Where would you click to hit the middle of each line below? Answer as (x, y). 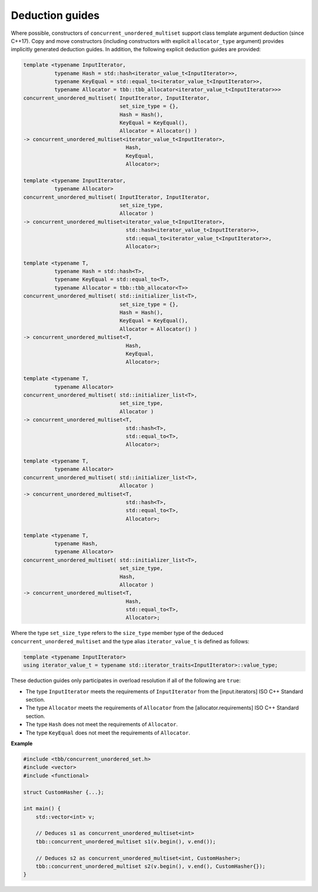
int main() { (42, 809)
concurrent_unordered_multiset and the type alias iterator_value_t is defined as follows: (130, 641)
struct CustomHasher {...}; (64, 792)
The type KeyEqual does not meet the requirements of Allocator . (108, 733)
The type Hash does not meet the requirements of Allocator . (102, 725)
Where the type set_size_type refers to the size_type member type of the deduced (117, 633)
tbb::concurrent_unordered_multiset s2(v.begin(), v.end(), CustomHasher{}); (151, 866)
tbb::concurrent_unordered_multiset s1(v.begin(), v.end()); (126, 841)
